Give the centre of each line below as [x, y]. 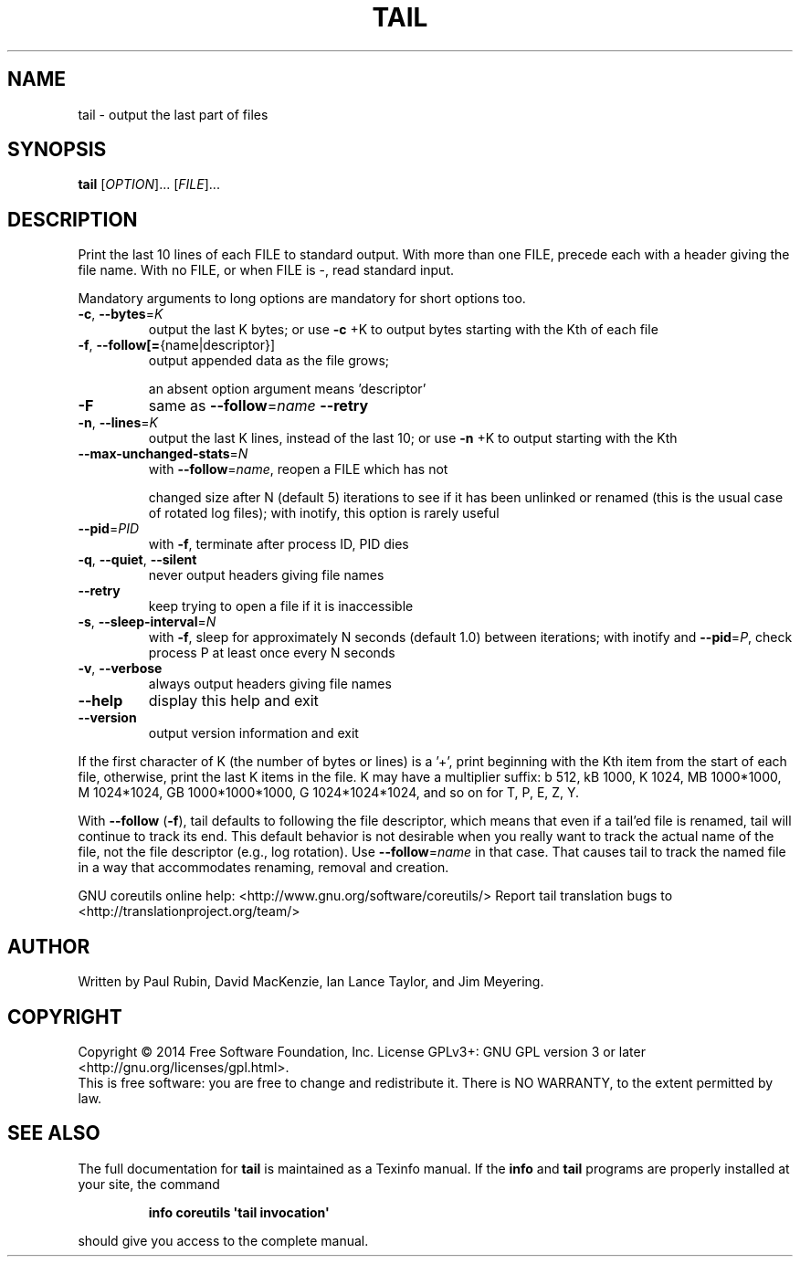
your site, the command [149, 1184]
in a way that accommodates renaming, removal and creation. [263, 868]
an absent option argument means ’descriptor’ [287, 389]
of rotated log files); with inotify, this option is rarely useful [324, 513]
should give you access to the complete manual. [223, 1240]
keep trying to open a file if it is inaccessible [281, 606]
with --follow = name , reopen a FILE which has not [298, 469]
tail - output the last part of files [173, 114]
